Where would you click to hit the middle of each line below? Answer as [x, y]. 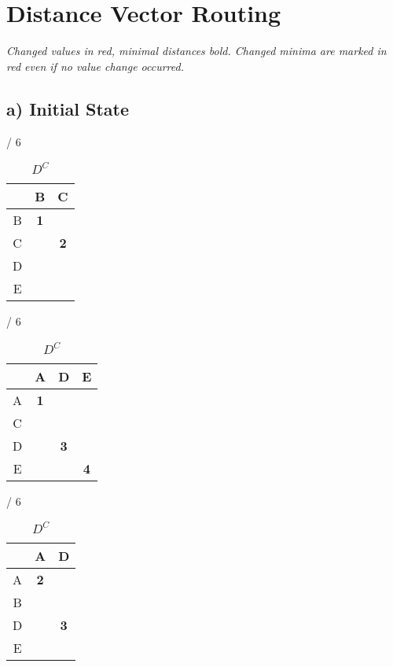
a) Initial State [68, 108]
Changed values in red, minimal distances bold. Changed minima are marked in [196, 51]
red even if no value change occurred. [95, 66]
